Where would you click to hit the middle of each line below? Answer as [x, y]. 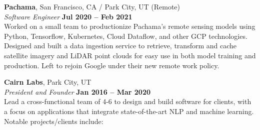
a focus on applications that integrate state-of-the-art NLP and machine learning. [129, 111]
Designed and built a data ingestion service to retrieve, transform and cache [120, 46]
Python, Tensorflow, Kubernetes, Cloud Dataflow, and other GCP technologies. [126, 36]
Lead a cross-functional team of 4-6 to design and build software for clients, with [128, 101]
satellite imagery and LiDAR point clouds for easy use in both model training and [130, 55]
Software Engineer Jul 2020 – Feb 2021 [68, 16]
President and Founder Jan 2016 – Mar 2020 [77, 91]
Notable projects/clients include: [54, 121]
